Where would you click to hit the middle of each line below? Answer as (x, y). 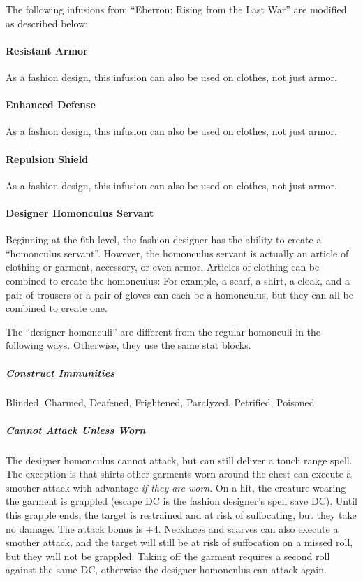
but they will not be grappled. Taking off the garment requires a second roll (168, 555)
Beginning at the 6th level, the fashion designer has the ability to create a (164, 239)
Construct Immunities (60, 372)
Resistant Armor (47, 50)
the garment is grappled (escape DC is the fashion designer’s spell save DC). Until (181, 501)
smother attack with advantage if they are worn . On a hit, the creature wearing (176, 487)
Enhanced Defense (51, 105)
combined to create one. (57, 308)
